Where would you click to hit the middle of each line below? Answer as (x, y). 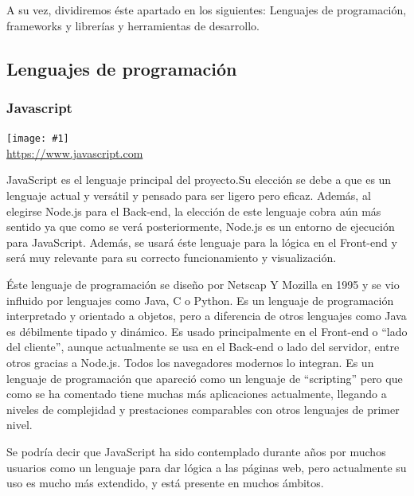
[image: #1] (38, 139)
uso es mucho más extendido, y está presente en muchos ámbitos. (165, 483)
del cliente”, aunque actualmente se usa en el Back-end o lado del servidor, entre (203, 347)
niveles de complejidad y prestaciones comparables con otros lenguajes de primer (203, 409)
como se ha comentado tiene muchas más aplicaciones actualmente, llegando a (197, 394)
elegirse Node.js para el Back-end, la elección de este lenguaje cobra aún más (194, 211)
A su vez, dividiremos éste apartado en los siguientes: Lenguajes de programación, (207, 10)
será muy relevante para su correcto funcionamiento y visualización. (172, 258)
